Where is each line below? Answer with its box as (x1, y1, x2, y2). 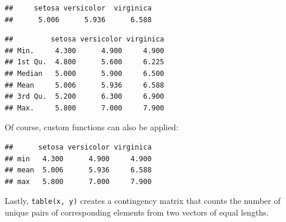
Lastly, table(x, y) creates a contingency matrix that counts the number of (5, 195, 281, 207)
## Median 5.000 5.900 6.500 (5, 69, 165, 78)
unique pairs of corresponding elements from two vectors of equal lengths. (5, 206, 269, 218)
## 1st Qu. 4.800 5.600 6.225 (5, 58, 165, 67)
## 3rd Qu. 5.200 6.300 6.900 (5, 92, 165, 101)
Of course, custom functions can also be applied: (5, 121, 179, 133)
